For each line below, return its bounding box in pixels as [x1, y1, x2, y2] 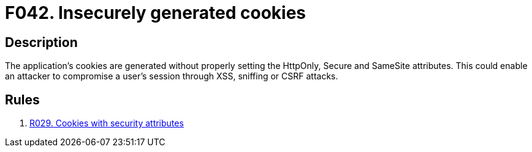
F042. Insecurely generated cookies [5, 2, 306, 23]
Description [5, 34, 78, 50]
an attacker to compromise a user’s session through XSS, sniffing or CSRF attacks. [5, 71, 338, 82]
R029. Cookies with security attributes [29, 118, 184, 129]
